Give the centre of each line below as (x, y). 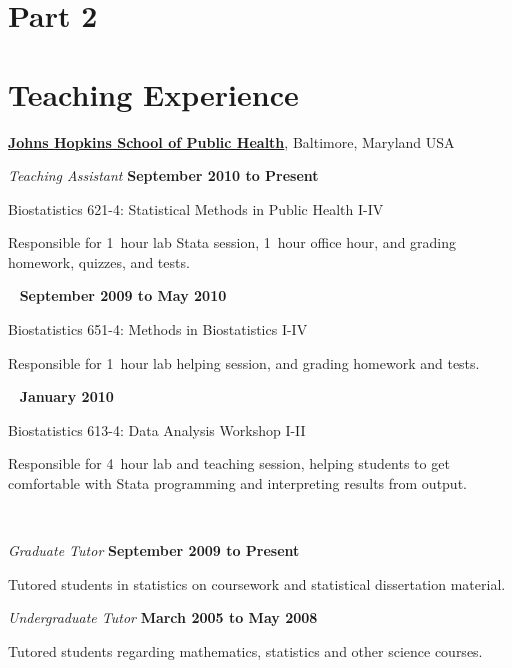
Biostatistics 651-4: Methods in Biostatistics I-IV (158, 329)
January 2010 (66, 396)
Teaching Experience (153, 93)
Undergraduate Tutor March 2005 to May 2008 (163, 617)
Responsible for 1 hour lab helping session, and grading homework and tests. (244, 362)
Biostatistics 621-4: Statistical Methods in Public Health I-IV (196, 208)
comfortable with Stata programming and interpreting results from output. (237, 483)
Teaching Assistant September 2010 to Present (163, 175)
